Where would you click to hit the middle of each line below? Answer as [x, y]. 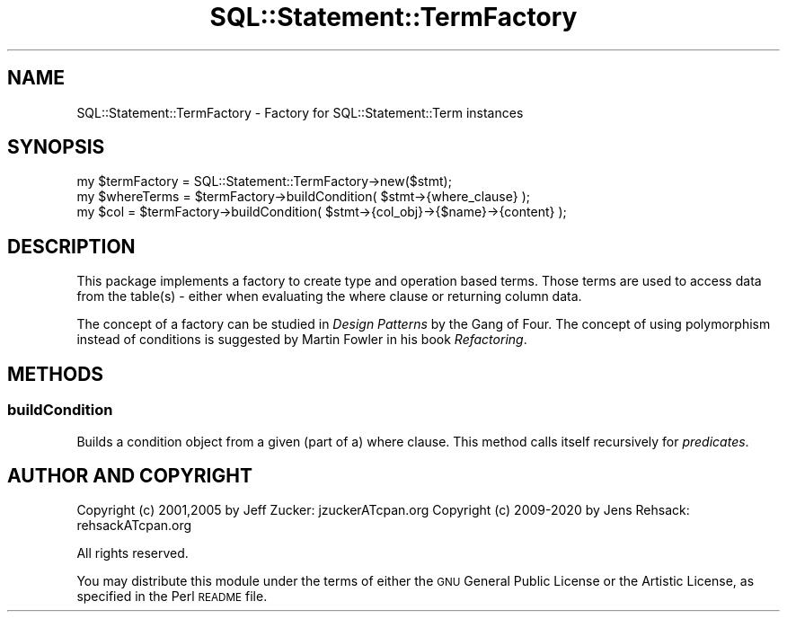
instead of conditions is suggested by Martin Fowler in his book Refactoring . [302, 340]
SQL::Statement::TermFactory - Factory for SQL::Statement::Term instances [300, 112]
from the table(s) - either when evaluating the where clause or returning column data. [329, 296]
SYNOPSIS [56, 147]
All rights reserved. [133, 553]
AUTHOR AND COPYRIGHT [130, 475]
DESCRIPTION [71, 246]
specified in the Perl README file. [172, 597]
